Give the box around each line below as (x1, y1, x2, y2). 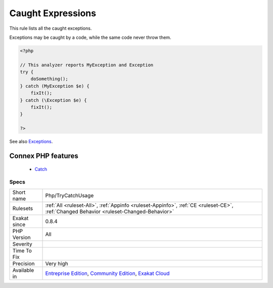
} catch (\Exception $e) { (20, 97, 87, 103)
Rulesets (12, 205, 33, 212)
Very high (45, 260, 68, 267)
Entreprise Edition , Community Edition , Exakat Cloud (45, 270, 170, 277)
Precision (12, 260, 35, 267)
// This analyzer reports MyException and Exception (20, 62, 154, 68)
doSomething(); (30, 76, 68, 82)
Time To (12, 247, 32, 254)
